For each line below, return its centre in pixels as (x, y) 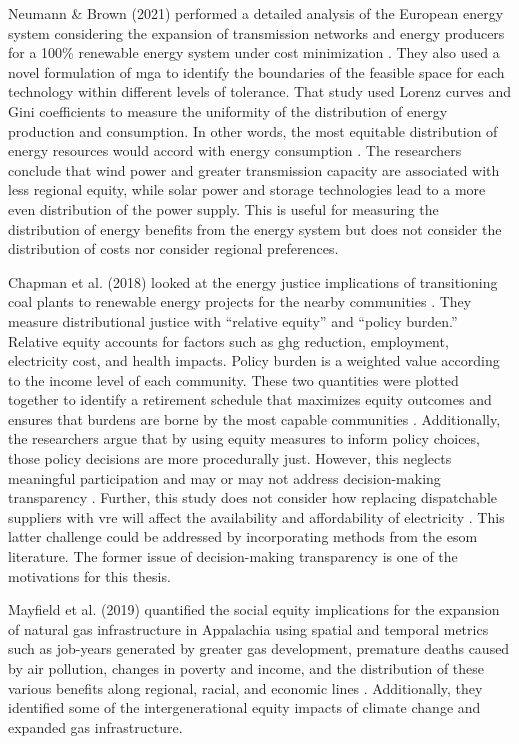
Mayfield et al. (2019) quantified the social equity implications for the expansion (254, 609)
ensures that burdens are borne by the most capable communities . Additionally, (254, 418)
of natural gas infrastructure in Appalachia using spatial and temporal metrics (248, 628)
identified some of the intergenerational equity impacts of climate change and (244, 707)
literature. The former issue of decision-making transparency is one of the (233, 556)
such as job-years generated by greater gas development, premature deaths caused (259, 648)
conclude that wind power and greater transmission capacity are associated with (254, 169)
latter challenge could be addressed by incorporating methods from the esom (243, 536)
